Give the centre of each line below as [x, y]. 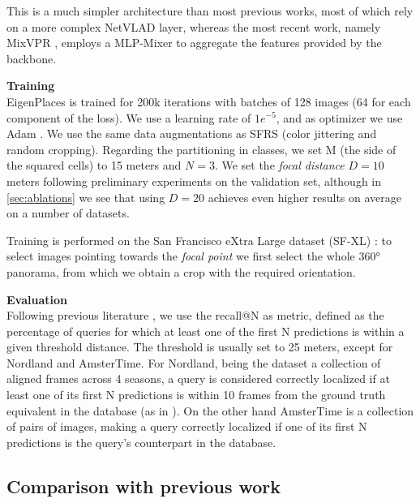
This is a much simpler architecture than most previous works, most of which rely [210, 11]
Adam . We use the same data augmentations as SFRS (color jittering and [192, 133]
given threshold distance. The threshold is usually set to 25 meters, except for [200, 347]
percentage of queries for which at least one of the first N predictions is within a [206, 331]
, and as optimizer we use [339, 117]
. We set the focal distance [279, 165]
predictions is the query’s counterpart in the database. [141, 442]
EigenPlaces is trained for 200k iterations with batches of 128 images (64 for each [209, 101]
